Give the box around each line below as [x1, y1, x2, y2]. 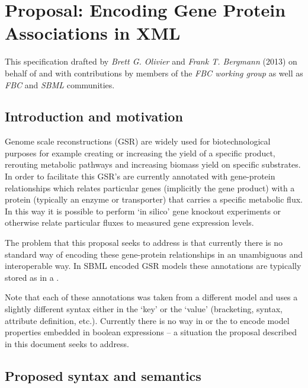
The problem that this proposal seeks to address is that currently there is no [5, 236, 283, 249]
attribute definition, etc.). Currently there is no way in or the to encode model [5, 314, 290, 326]
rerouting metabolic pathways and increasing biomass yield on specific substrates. [5, 158, 301, 171]
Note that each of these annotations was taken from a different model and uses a [5, 291, 298, 303]
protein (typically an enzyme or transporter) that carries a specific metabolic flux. [5, 193, 303, 206]
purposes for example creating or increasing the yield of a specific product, [5, 146, 275, 159]
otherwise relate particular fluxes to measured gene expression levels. [5, 216, 254, 229]
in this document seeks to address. [5, 337, 130, 349]
